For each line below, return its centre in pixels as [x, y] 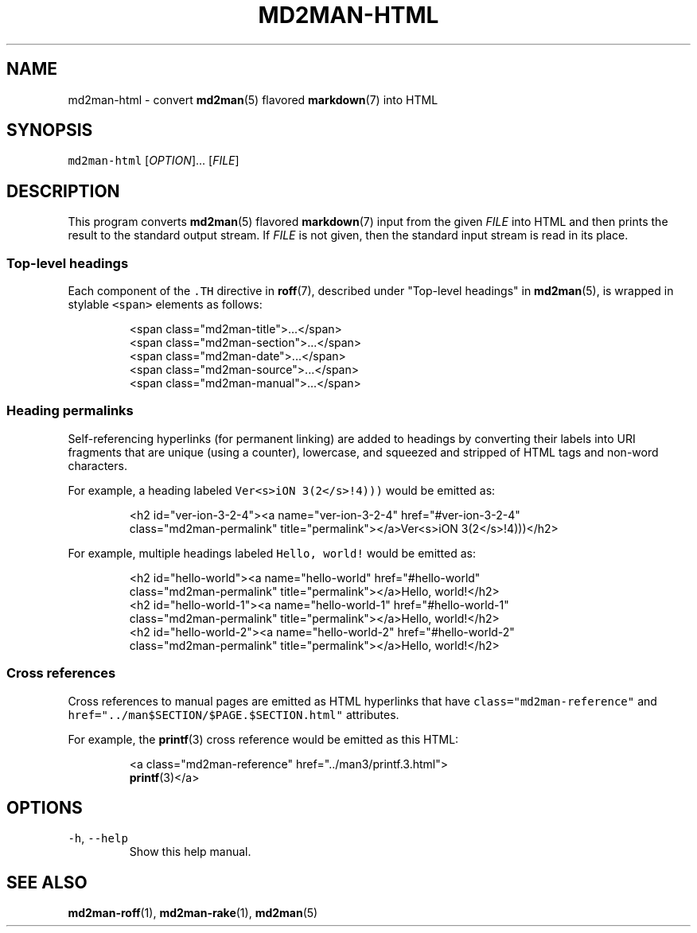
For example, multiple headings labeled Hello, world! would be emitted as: [272, 553]
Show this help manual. [190, 852]
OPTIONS [45, 807]
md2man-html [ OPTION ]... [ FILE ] [154, 161]
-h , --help [98, 838]
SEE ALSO [47, 882]
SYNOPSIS [50, 130]
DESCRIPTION [63, 191]
